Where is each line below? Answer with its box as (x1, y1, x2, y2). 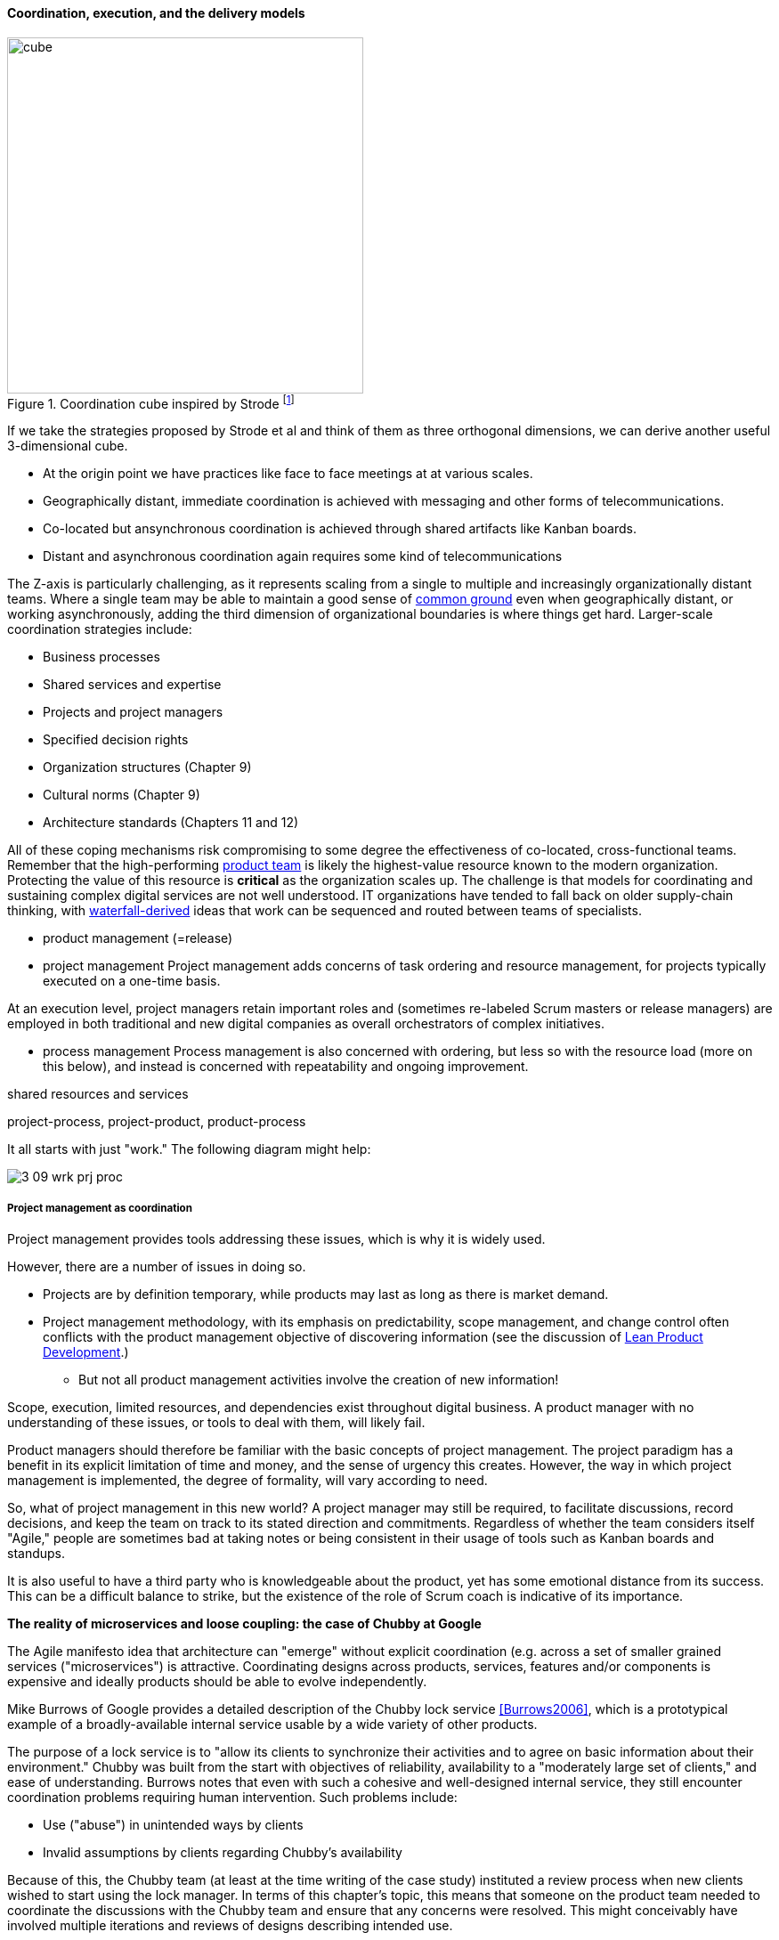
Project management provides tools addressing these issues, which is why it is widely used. (7, 1231, 546, 1247)
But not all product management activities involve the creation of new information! (78, 1372, 559, 1388)
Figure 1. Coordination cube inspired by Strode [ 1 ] (7, 393, 295, 411)
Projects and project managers (43, 704, 223, 720)
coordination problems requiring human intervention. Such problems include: (7, 1790, 458, 1806)
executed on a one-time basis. (43, 973, 221, 989)
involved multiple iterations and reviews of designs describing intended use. (7, 1918, 453, 1934)
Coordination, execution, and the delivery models (7, 5, 305, 20)
